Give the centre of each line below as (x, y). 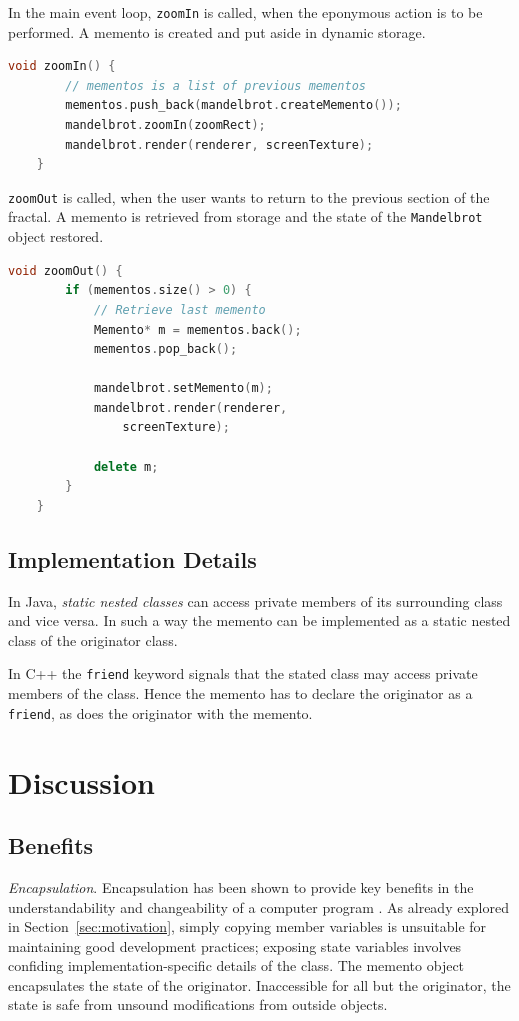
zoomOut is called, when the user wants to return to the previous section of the (249, 196)
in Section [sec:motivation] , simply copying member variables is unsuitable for (247, 926)
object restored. (56, 236)
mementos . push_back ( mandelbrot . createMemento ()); (233, 105)
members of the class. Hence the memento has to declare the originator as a (240, 693)
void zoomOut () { (65, 270)
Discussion (81, 781)
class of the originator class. (93, 639)
